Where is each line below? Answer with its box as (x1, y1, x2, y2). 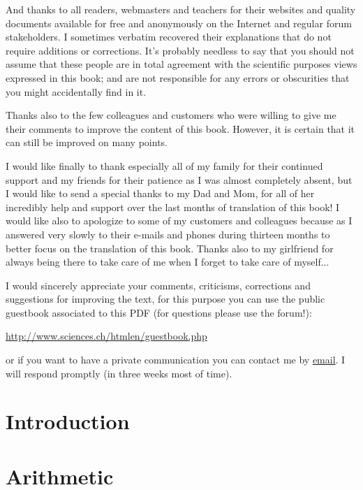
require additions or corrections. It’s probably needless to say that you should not (6, 43, 355, 57)
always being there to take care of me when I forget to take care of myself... (6, 254, 329, 269)
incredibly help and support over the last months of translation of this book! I (6, 199, 340, 214)
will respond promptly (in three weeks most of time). (6, 366, 232, 380)
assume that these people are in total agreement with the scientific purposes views (6, 57, 357, 71)
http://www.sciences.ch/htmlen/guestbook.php (6, 329, 207, 343)
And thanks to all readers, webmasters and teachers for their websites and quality (6, 2, 356, 16)
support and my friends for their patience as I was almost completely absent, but (6, 172, 353, 187)
